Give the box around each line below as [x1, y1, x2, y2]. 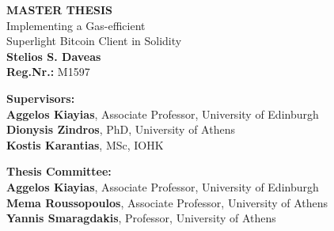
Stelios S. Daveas [6, 47, 101, 64]
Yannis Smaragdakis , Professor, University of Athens [6, 210, 276, 226]
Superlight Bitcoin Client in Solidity [6, 32, 182, 49]
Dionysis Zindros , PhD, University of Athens [6, 121, 235, 138]
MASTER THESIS [6, 2, 113, 17]
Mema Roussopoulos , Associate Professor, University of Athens [6, 194, 328, 210]
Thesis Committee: [6, 163, 112, 180]
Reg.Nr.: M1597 [6, 63, 90, 80]
